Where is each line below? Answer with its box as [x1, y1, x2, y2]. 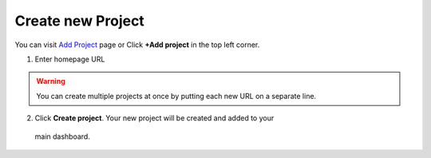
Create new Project [14, 12, 145, 30]
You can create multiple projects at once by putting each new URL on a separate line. [36, 91, 317, 101]
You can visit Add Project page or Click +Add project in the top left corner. [14, 40, 260, 49]
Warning [36, 77, 65, 86]
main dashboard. [34, 132, 91, 141]
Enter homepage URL [34, 54, 105, 64]
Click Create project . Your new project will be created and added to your [34, 113, 275, 123]
